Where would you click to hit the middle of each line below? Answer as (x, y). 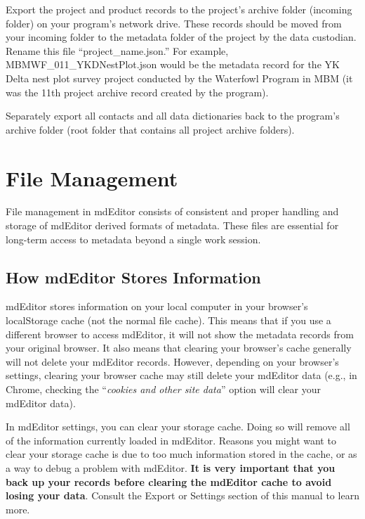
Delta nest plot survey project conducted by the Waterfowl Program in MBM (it (179, 78)
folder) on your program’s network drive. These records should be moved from (174, 23)
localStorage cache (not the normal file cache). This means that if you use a (168, 320)
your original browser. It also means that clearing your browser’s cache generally (179, 348)
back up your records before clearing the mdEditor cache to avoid (169, 481)
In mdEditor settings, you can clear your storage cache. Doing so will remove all (178, 427)
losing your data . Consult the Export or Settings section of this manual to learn (182, 495)
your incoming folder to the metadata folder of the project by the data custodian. (181, 37)
